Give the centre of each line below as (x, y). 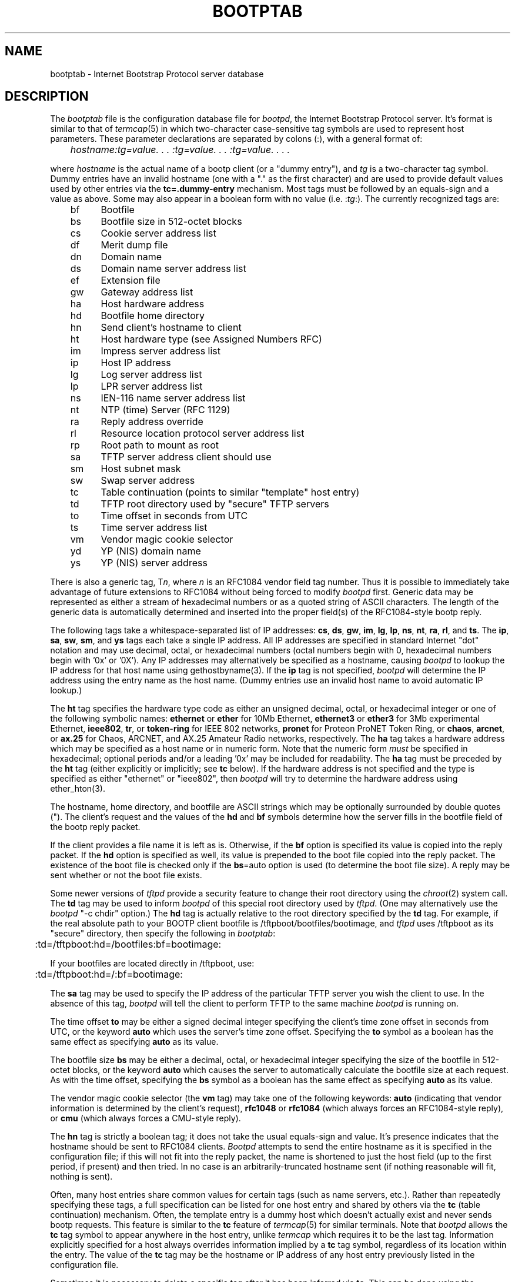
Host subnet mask (141, 469)
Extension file (131, 280)
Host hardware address (153, 304)
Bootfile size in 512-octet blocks (171, 222)
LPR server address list (152, 386)
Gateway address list (147, 292)
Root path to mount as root (160, 445)
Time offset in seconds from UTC (174, 516)
